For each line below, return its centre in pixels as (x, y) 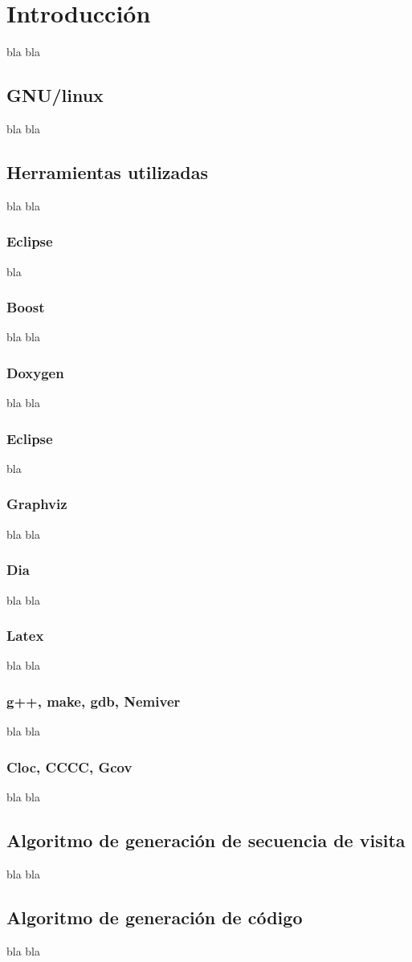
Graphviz (37, 504)
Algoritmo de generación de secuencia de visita (206, 840)
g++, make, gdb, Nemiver (94, 701)
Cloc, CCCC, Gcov (69, 766)
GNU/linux (55, 95)
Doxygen (35, 372)
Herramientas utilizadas (108, 171)
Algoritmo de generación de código (155, 917)
